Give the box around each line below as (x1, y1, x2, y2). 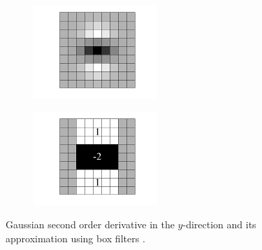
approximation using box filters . (6, 230, 145, 245)
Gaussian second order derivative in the (6, 217, 175, 232)
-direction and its (182, 217, 256, 232)
